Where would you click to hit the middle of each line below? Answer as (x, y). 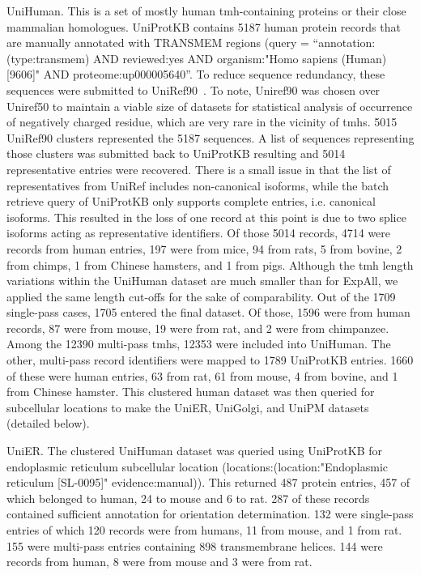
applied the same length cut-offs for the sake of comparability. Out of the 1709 (201, 296)
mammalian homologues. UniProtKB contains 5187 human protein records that (204, 26)
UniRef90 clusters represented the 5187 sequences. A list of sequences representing (210, 137)
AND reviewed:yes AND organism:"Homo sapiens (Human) (240, 58)
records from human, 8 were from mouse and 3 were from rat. (159, 562)
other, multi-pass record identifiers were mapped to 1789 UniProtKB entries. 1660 (210, 360)
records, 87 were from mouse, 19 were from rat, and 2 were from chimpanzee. (198, 328)
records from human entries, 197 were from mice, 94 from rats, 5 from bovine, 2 (204, 248)
